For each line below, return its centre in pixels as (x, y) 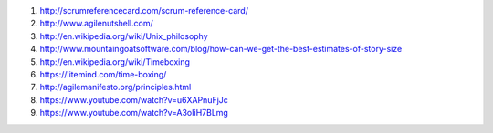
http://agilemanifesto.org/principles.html (115, 87)
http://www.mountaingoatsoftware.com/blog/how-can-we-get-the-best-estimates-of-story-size (221, 49)
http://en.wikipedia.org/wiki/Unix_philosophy (124, 36)
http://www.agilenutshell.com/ (97, 24)
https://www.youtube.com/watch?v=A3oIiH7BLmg (134, 113)
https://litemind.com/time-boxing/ (103, 74)
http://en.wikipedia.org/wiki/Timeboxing (115, 61)
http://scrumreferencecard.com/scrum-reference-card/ (144, 10)
